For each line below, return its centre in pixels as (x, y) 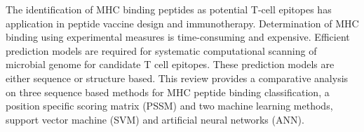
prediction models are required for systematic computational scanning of (161, 50)
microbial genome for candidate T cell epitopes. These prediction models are (170, 64)
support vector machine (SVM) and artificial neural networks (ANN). (155, 119)
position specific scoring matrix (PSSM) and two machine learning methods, (169, 106)
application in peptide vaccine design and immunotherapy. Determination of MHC (182, 23)
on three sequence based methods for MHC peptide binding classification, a (168, 92)
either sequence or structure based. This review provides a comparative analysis (177, 78)
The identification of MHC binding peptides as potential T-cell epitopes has (169, 9)
